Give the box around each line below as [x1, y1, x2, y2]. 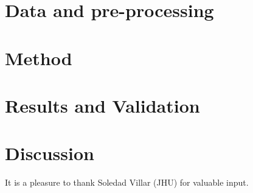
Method [5, 45, 72, 70]
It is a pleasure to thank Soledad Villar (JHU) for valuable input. [5, 176, 249, 189]
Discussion [5, 141, 94, 166]
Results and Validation [5, 93, 200, 118]
